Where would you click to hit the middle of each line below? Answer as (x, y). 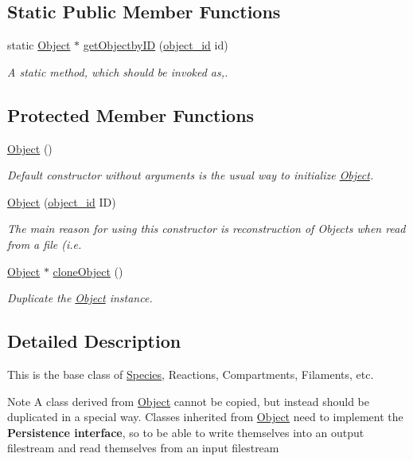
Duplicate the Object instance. (80, 298)
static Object (39, 45)
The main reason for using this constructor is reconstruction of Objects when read (206, 229)
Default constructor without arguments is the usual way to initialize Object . (191, 175)
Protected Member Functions (131, 114)
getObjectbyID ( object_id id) (156, 45)
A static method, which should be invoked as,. (118, 71)
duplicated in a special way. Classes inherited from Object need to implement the (205, 417)
